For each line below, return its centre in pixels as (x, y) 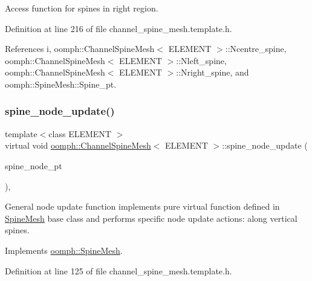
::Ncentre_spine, (256, 49)
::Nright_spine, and (213, 72)
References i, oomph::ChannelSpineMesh (80, 49)
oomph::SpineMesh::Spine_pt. (61, 84)
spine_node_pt (34, 165)
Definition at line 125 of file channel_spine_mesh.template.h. (119, 270)
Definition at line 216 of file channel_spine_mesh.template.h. (119, 28)
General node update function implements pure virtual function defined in (142, 206)
